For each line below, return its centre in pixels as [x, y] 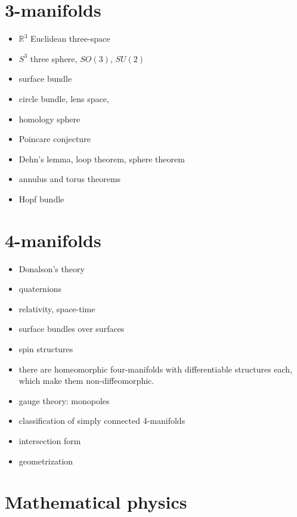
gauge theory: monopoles [64, 400]
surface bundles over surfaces [72, 329]
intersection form [50, 440]
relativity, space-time [57, 308]
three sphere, [54, 58]
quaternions [40, 289]
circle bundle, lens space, [64, 98]
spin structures [46, 348]
